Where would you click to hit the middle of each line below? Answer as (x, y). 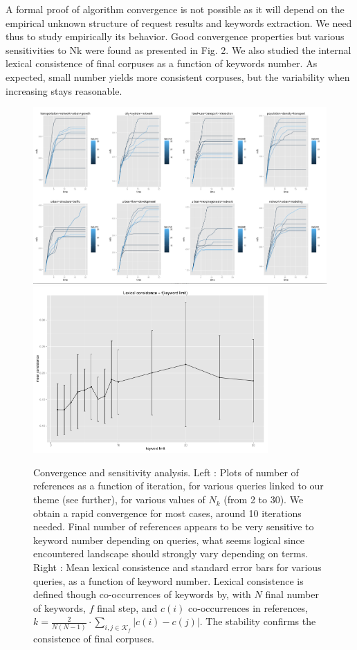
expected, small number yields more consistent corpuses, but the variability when (178, 76)
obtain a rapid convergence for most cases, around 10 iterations (167, 513)
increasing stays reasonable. (64, 90)
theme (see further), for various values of (119, 499)
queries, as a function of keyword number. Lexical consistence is (168, 580)
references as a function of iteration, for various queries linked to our (178, 486)
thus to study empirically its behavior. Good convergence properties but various (175, 36)
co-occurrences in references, (248, 607)
